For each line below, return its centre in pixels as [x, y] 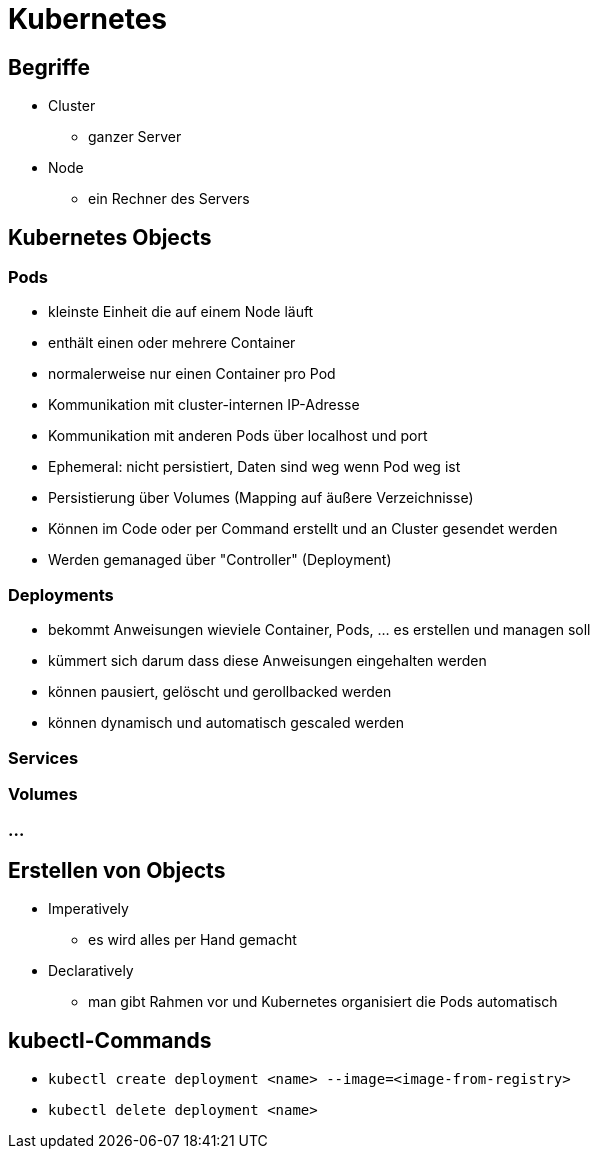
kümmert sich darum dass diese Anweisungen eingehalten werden [267, 661]
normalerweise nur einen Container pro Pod [192, 374]
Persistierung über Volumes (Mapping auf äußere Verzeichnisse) [261, 498]
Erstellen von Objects [117, 870]
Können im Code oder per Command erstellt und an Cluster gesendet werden [303, 529]
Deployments [61, 594]
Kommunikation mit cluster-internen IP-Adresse [204, 405]
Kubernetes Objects [110, 237]
